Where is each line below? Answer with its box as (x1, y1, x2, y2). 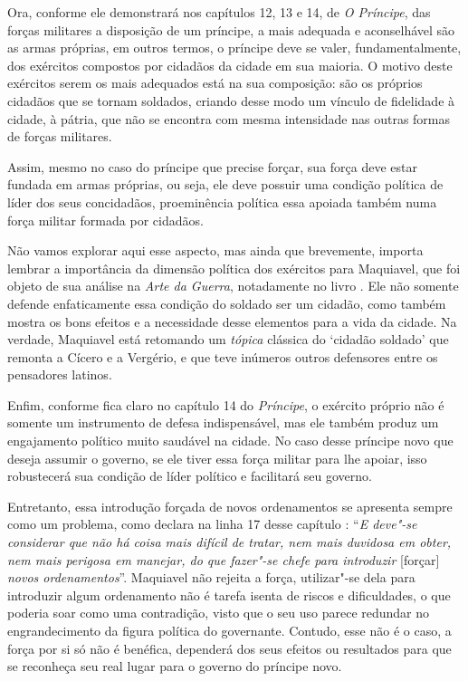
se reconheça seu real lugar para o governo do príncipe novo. (7, 657, 342, 676)
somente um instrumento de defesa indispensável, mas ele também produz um (7, 413, 439, 432)
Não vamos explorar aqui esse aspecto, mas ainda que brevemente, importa (7, 241, 424, 260)
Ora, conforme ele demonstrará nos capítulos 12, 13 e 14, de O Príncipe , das (7, 3, 431, 21)
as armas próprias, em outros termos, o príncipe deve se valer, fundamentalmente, (7, 38, 462, 57)
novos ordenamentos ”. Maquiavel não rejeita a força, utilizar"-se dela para (7, 568, 415, 587)
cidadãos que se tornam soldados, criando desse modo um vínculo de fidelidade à (7, 91, 455, 110)
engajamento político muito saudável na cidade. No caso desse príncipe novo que (7, 431, 454, 450)
